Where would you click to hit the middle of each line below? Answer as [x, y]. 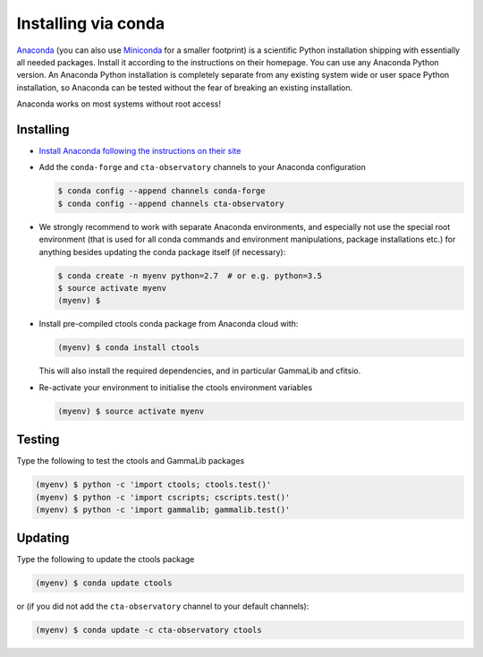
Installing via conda [91, 23]
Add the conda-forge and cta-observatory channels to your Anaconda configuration [202, 167]
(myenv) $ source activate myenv [131, 411]
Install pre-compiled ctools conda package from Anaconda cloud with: [169, 324]
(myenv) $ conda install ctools [129, 348]
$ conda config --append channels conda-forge [161, 191]
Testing [38, 440]
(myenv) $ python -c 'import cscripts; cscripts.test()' [163, 497]
